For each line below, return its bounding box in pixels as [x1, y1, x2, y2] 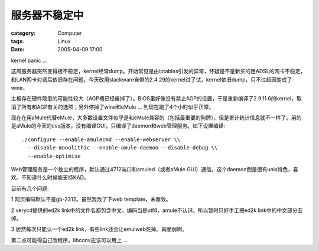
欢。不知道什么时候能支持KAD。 [11, 174, 90, 181]
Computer [57, 30, 82, 37]
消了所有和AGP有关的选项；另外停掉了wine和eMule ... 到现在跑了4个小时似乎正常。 [11, 103, 214, 110]
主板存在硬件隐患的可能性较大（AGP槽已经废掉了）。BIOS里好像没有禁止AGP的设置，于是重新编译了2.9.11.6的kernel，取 [11, 95, 302, 102]
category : [11, 30, 36, 37]
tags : [11, 37, 24, 44]
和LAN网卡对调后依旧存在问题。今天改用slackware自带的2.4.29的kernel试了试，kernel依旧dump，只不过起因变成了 [11, 76, 292, 83]
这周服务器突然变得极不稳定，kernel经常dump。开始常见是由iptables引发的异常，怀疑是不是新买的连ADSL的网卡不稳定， [11, 68, 306, 75]
